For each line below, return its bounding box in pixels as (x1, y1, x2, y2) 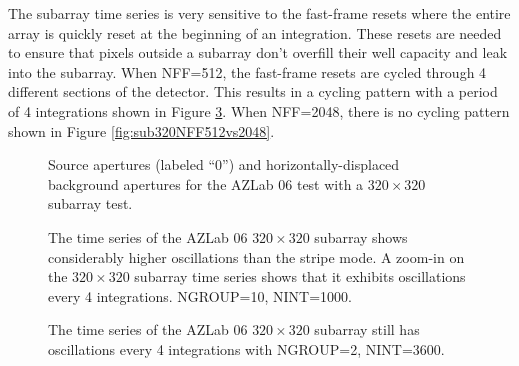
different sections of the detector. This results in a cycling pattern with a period (8, 81, 498, 102)
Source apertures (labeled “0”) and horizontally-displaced (48, 154, 400, 175)
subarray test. (48, 193, 133, 214)
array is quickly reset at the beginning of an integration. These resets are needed (8, 22, 502, 43)
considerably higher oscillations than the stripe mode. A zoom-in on (48, 246, 465, 267)
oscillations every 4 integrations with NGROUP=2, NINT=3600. (48, 338, 445, 359)
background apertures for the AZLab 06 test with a (48, 173, 364, 194)
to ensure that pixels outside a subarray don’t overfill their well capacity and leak (8, 42, 508, 63)
